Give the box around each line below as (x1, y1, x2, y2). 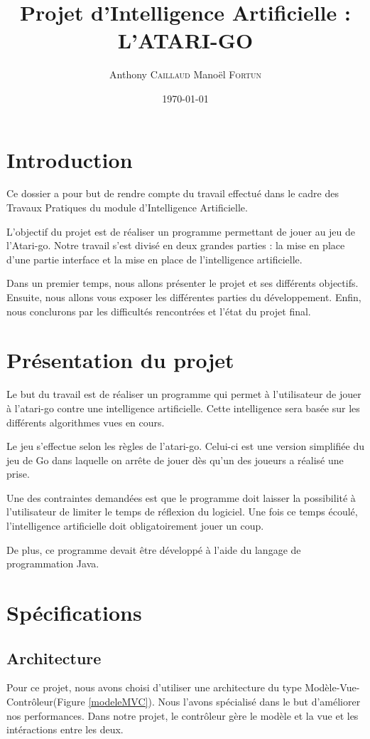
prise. (6, 466, 30, 481)
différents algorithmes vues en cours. (6, 414, 165, 429)
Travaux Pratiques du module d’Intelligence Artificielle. (6, 200, 248, 215)
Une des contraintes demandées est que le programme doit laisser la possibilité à (6, 490, 356, 505)
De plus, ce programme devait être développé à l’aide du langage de (6, 542, 301, 557)
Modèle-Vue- (305, 680, 360, 695)
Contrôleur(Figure (6, 694, 85, 709)
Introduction (6, 145, 133, 174)
